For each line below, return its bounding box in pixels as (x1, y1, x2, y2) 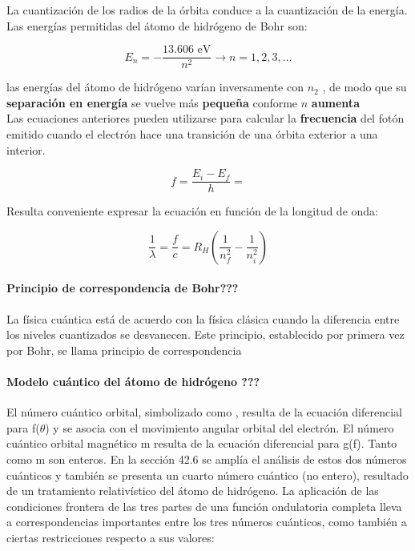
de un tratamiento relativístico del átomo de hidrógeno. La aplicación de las (6, 482, 379, 499)
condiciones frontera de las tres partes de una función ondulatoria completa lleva (6, 497, 402, 514)
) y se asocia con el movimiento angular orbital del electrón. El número (45, 419, 394, 436)
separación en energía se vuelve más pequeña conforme (6, 94, 298, 111)
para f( (6, 419, 40, 436)
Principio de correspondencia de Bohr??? (6, 280, 239, 296)
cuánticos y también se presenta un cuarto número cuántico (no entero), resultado (6, 466, 409, 483)
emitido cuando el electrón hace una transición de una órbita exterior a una (6, 126, 378, 143)
